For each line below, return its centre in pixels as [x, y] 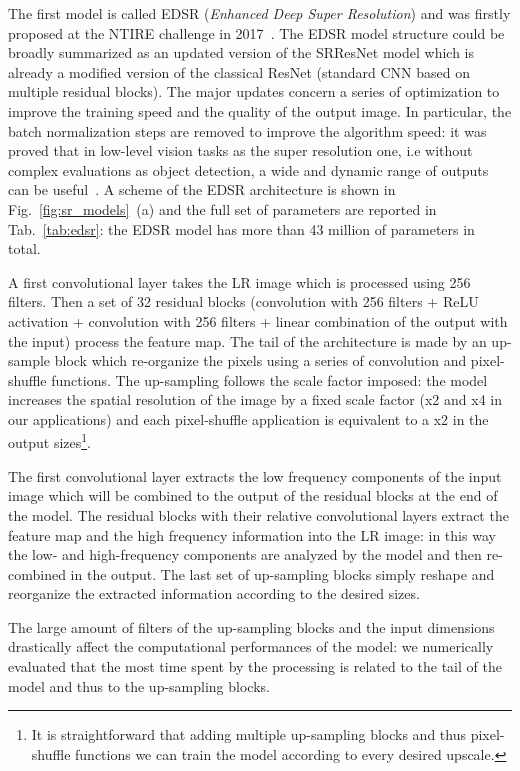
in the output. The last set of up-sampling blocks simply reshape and [282, 573]
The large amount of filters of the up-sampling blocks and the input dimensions [251, 626]
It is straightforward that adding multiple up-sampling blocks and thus [248, 734]
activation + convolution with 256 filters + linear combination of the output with [258, 320]
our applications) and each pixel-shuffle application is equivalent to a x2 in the [248, 418]
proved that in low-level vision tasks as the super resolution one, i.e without [240, 150]
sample [29, 360]
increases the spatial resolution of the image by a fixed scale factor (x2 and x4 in [255, 399]
